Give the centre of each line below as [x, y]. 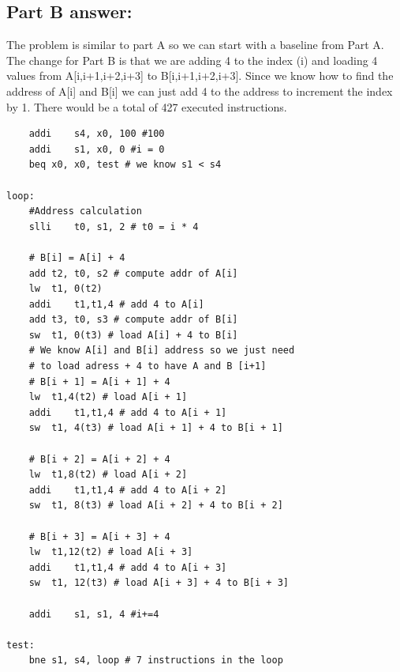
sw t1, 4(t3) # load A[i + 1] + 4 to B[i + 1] [156, 428]
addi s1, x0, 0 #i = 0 [97, 149]
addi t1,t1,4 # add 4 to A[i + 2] [128, 490]
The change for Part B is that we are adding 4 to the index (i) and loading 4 [192, 60]
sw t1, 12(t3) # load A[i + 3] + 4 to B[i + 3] [159, 583]
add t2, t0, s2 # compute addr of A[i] [133, 273]
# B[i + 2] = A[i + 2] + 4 [99, 459]
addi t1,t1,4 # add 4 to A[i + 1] [128, 412]
